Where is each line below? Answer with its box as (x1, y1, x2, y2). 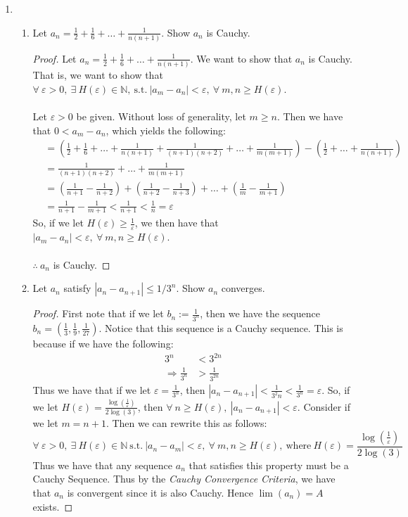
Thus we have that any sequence (32, 457, 173, 472)
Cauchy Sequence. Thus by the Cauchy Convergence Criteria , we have (32, 471, 336, 486)
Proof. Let (32, 51, 77, 65)
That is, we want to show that (32, 68, 163, 82)
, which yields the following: (106, 122, 227, 137)
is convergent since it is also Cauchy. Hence (67, 485, 254, 499)
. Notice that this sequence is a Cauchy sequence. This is (98, 320, 343, 335)
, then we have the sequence (200, 306, 321, 321)
